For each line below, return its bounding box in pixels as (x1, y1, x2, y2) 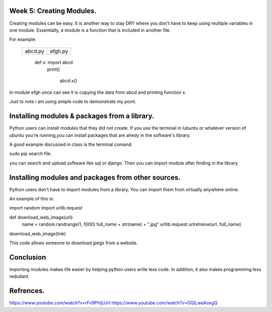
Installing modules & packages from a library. (9, 112, 155, 121)
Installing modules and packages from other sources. (9, 173, 181, 182)
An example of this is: (9, 196, 54, 202)
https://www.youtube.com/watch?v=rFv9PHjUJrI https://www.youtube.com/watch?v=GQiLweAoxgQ (9, 300, 218, 306)
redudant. (9, 273, 30, 280)
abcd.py (25, 47, 45, 55)
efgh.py (50, 47, 69, 55)
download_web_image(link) (9, 230, 66, 237)
